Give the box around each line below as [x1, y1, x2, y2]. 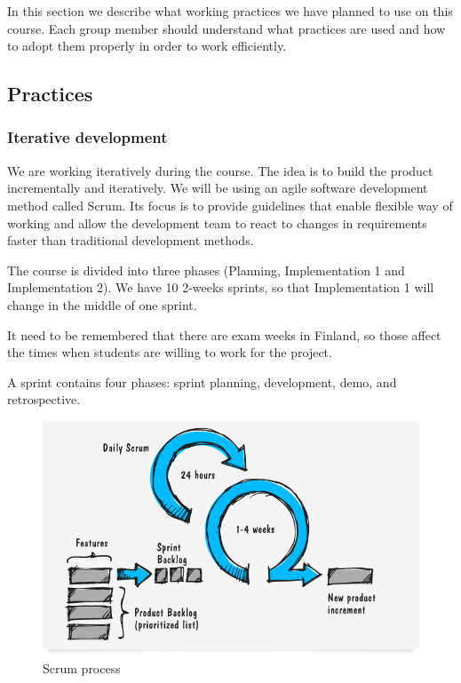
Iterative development [7, 126, 168, 148]
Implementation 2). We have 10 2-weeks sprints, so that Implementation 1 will [7, 278, 434, 297]
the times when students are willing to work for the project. [7, 343, 332, 361]
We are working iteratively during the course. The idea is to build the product [7, 161, 433, 179]
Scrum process [43, 658, 121, 677]
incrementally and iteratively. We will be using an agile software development [7, 179, 428, 197]
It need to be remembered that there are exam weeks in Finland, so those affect [7, 325, 441, 344]
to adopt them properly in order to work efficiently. [7, 36, 287, 55]
